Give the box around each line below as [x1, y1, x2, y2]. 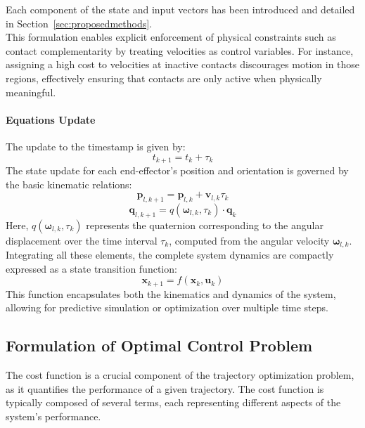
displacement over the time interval [6, 233, 158, 247]
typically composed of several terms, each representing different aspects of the [6, 395, 341, 410]
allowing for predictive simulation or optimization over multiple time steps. [6, 300, 328, 315]
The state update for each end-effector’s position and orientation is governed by [6, 163, 349, 177]
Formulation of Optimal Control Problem [6, 335, 313, 356]
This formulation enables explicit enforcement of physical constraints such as [6, 30, 336, 44]
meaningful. [6, 84, 56, 99]
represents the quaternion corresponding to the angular [86, 217, 324, 232]
